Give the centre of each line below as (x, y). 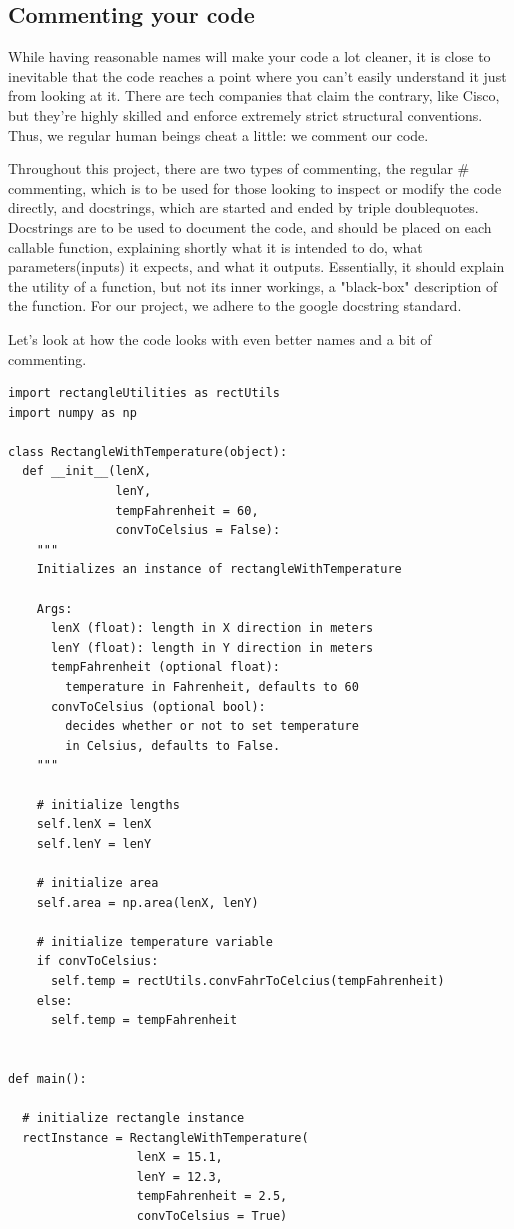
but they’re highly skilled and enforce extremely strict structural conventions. (245, 114)
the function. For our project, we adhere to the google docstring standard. (235, 305)
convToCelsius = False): (198, 530)
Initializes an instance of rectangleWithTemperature (219, 569)
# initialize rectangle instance (133, 1118)
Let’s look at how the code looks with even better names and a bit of (220, 338)
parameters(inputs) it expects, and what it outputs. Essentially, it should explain (256, 266)
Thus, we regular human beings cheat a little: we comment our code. (218, 134)
